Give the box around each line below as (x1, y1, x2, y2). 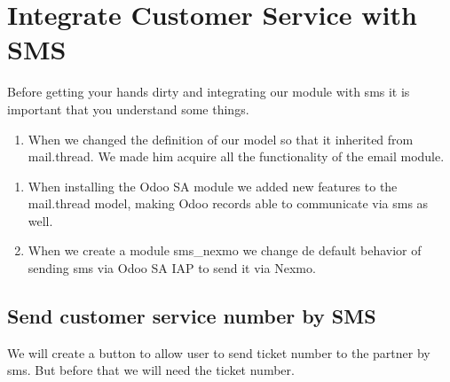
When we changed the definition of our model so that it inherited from (28, 129, 414, 148)
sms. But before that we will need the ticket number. (7, 361, 295, 379)
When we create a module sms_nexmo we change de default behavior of (28, 241, 422, 260)
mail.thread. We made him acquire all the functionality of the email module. (28, 147, 445, 166)
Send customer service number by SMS (7, 302, 376, 330)
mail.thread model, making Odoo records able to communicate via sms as (28, 194, 429, 213)
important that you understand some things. (7, 99, 249, 118)
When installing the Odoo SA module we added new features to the (28, 176, 398, 195)
